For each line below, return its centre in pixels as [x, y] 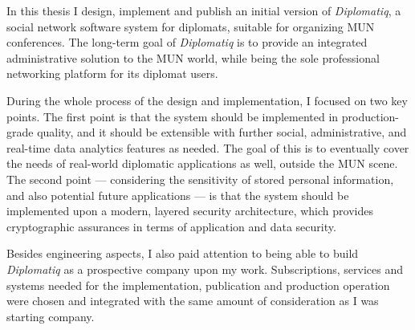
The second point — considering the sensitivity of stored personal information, [200, 179]
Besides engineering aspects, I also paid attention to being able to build [183, 253]
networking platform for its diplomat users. [112, 73]
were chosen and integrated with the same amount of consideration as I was [193, 301]
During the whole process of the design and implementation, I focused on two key [207, 100]
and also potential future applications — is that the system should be [178, 195]
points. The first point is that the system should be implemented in [173, 116]
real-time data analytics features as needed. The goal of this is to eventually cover [208, 147]
